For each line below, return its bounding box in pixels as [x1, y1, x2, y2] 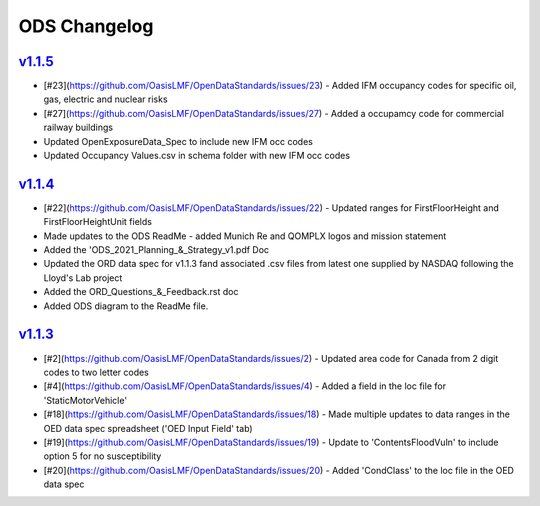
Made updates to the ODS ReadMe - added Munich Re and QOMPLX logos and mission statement [43, 230, 447, 242]
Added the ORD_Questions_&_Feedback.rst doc [43, 286, 239, 298]
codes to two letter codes [43, 366, 150, 378]
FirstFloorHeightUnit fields [43, 216, 152, 228]
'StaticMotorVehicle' [43, 394, 128, 406]
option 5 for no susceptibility [43, 450, 162, 462]
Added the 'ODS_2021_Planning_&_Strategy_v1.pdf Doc [43, 244, 270, 256]
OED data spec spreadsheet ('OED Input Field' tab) [43, 422, 254, 434]
